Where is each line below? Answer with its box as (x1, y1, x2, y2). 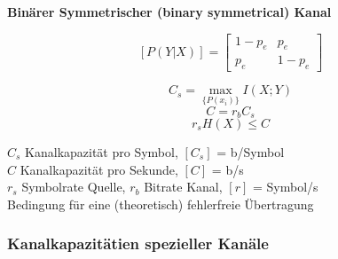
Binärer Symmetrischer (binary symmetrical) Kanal (7, 3, 332, 20)
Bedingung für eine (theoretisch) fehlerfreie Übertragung (7, 194, 314, 213)
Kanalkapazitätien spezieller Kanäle (7, 232, 269, 255)
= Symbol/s (252, 177, 318, 196)
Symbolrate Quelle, (21, 177, 126, 196)
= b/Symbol (216, 142, 285, 161)
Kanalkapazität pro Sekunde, (20, 160, 178, 178)
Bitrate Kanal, (144, 177, 223, 196)
